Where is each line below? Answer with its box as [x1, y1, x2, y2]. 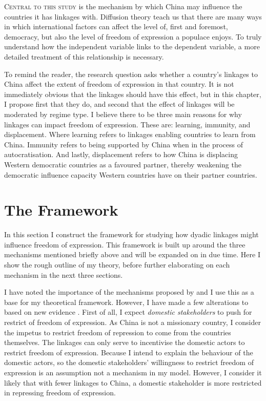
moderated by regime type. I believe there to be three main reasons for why [4, 108, 242, 119]
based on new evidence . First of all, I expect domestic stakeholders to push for [4, 307, 252, 317]
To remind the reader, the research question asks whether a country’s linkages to [4, 68, 258, 79]
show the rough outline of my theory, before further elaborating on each [4, 259, 230, 270]
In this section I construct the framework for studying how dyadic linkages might [4, 229, 259, 240]
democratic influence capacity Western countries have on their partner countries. [4, 169, 257, 180]
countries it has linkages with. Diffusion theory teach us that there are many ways [4, 11, 262, 22]
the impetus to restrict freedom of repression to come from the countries [4, 327, 231, 337]
